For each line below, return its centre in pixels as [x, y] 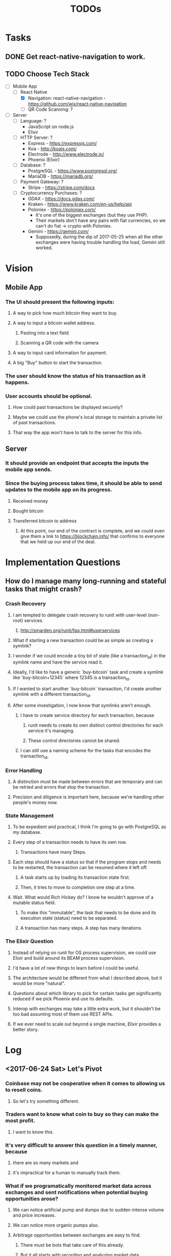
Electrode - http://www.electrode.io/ [66, 154]
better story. [26, 1029]
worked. [44, 248]
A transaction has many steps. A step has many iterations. [81, 928]
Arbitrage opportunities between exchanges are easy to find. [77, 1235]
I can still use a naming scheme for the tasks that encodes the [86, 750]
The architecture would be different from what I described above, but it [87, 978]
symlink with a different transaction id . [52, 695]
